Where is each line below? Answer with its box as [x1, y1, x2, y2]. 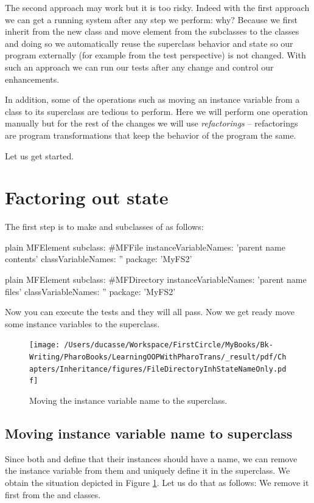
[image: [29, 341, 60, 350]
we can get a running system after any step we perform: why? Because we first [5, 13, 298, 26]
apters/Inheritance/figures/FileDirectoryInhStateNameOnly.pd [29, 364, 287, 373]
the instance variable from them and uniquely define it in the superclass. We [5, 464, 290, 477]
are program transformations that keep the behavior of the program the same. [5, 128, 296, 141]
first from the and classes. [5, 488, 101, 501]
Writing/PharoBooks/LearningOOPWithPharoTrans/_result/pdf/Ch [29, 353, 287, 362]
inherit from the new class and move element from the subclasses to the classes [5, 25, 299, 38]
